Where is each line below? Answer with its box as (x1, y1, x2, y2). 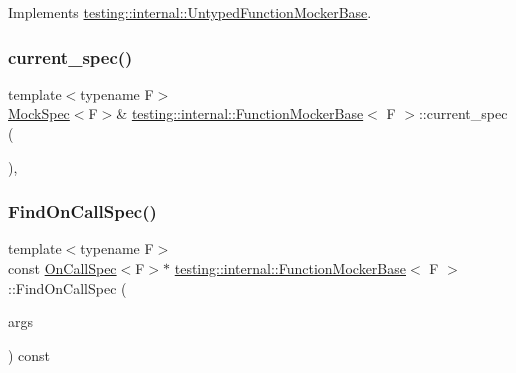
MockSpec (8, 103, 70, 124)
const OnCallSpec (8, 258, 117, 278)
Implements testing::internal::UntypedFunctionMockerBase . (8, 2, 372, 22)
